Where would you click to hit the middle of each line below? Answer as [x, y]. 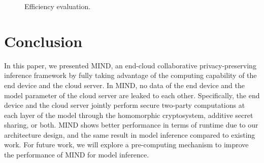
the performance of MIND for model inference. [77, 155]
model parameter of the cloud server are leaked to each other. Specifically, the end [132, 95]
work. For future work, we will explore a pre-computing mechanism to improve [126, 145]
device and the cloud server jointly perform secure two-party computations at [125, 105]
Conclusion [43, 41]
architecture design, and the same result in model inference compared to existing [130, 134]
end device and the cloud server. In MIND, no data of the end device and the [125, 85]
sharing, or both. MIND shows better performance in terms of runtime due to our [131, 125]
